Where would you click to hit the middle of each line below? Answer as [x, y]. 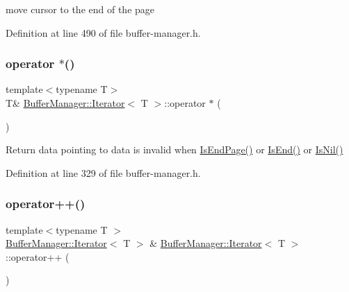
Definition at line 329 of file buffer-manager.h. [103, 172]
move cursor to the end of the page [80, 9]
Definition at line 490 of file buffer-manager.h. [103, 32]
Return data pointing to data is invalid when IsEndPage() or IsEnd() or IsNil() [174, 149]
